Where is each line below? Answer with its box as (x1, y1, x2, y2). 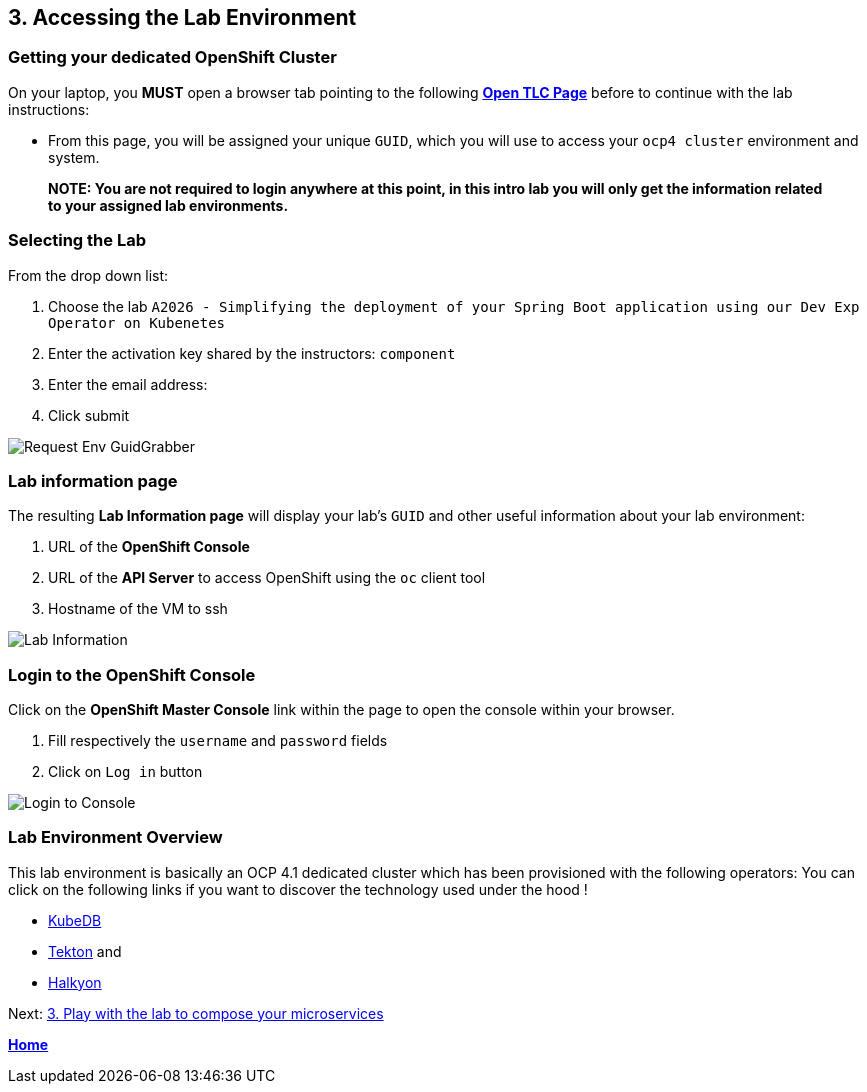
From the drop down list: (8, 266, 169, 284)
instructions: (8, 100, 90, 118)
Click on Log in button (48, 763, 203, 781)
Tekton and (48, 942, 122, 960)
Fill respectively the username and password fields (48, 732, 388, 750)
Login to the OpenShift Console (8, 664, 256, 685)
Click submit (48, 406, 130, 424)
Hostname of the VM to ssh (48, 600, 228, 618)
